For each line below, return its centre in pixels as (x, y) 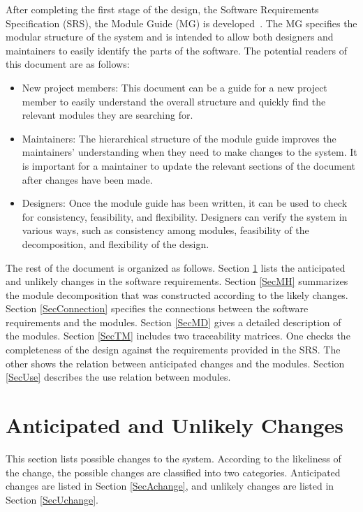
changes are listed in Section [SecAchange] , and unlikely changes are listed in (170, 486)
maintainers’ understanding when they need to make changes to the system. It (190, 152)
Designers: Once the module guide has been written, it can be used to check (185, 203)
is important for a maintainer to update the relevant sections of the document (188, 165)
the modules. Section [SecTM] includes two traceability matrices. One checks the (178, 336)
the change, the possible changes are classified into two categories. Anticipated (173, 472)
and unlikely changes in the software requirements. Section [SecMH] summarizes (177, 281)
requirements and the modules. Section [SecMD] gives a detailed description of (173, 322)
